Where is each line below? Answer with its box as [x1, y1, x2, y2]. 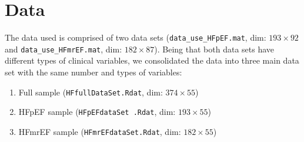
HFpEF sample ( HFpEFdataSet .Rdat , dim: [18, 105, 176, 118]
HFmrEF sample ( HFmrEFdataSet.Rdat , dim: [18, 125, 181, 137]
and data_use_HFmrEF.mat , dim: [5, 42, 122, 55]
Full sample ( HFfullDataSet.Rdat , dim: [18, 85, 163, 98]
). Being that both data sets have [154, 42, 275, 55]
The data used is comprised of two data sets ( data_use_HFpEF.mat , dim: [5, 31, 266, 44]
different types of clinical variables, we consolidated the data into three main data [5, 54, 299, 67]
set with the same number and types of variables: [5, 66, 182, 78]
